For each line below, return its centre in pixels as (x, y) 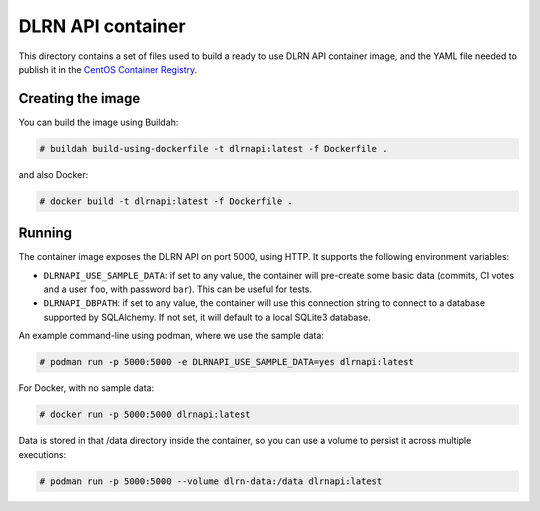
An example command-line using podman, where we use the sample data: (171, 336)
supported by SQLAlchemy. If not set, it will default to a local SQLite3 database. (207, 317)
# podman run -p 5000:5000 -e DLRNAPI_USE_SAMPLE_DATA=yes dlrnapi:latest (227, 362)
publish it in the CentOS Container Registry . (108, 69)
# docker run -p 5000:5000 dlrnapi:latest (145, 414)
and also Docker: (53, 174)
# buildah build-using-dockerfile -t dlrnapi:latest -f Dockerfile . (213, 148)
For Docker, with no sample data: (86, 388)
